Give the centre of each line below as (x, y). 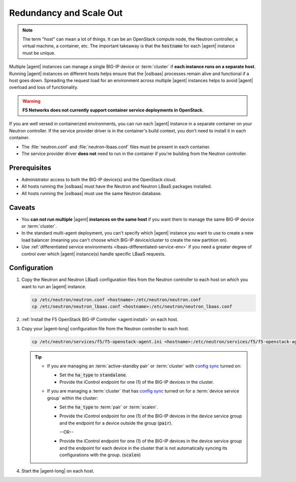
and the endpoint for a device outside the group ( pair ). (116, 423)
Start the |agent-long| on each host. (58, 471)
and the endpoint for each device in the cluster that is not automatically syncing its (143, 448)
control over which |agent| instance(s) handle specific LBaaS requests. (93, 254)
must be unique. (39, 53)
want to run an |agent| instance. (54, 286)
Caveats (22, 207)
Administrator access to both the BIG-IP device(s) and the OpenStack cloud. (99, 179)
